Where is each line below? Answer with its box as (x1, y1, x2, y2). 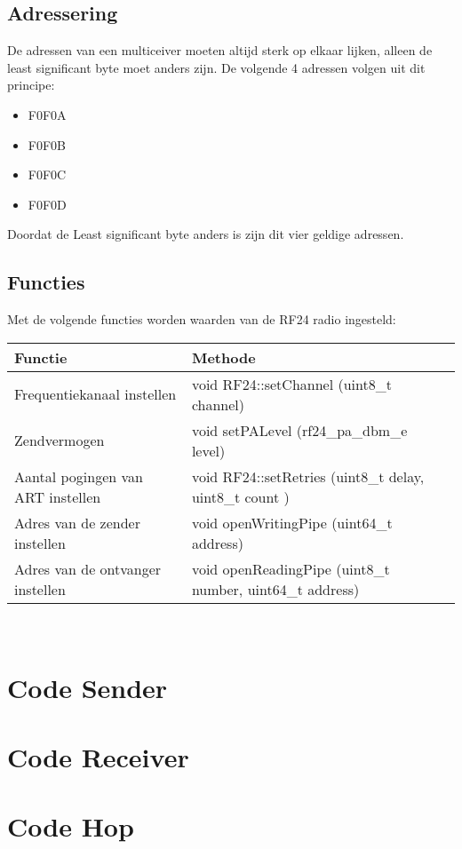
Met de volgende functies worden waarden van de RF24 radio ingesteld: (7, 310, 396, 329)
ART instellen (14, 486, 101, 507)
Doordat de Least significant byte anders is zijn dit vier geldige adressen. (7, 225, 404, 243)
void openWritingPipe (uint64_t (191, 512, 393, 533)
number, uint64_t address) (191, 578, 360, 599)
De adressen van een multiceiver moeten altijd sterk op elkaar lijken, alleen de (7, 41, 433, 60)
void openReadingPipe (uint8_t (191, 558, 390, 579)
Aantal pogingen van (14, 465, 143, 487)
